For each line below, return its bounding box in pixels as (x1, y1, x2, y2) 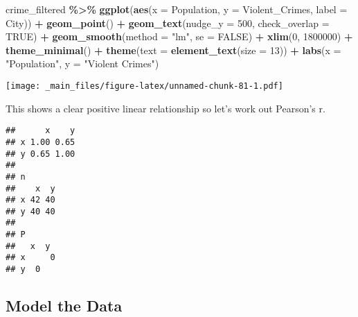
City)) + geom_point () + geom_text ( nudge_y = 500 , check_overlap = (6, 15, 330, 30)
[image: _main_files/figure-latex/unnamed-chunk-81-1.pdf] (6, 80, 283, 91)
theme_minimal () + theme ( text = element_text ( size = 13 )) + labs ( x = (6, 42, 341, 57)
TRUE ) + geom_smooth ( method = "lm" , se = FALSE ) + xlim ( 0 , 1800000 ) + (6, 29, 353, 44)
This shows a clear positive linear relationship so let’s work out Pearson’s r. (6, 101, 325, 115)
